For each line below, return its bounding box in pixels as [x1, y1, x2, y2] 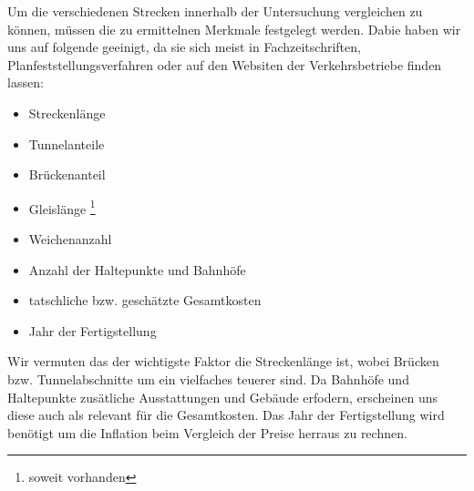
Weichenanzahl [28, 230, 112, 248]
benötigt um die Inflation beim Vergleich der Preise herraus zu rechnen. [7, 423, 407, 442]
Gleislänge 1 [28, 196, 96, 218]
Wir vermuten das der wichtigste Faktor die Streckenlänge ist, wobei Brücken [7, 352, 439, 371]
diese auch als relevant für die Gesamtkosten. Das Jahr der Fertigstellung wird [7, 405, 445, 425]
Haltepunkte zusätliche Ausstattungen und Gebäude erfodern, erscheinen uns [7, 387, 438, 406]
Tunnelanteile [28, 134, 105, 153]
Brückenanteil [28, 165, 106, 184]
